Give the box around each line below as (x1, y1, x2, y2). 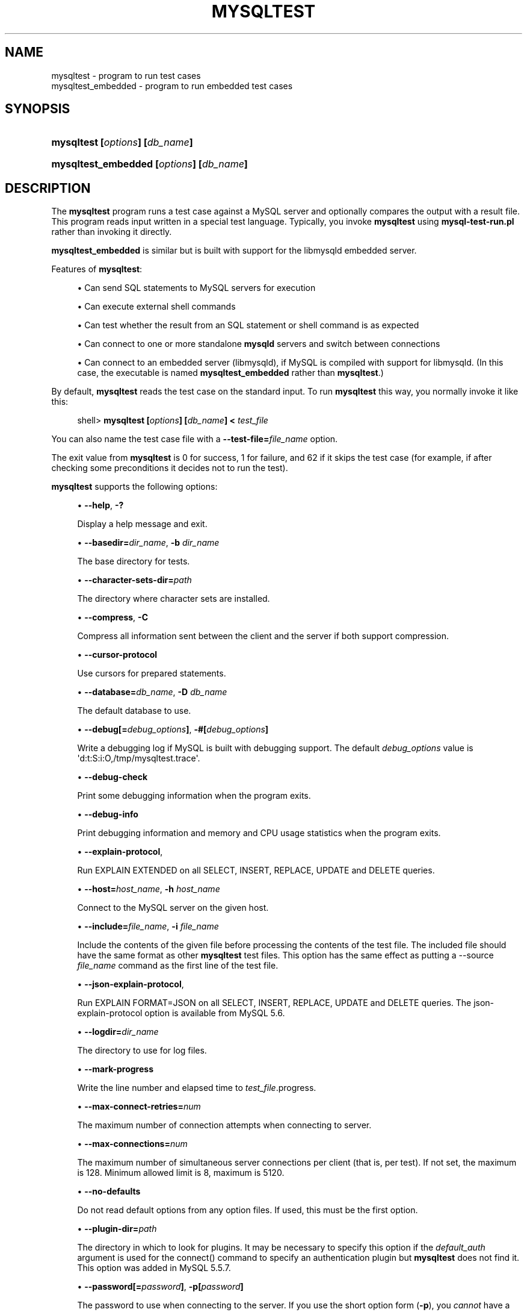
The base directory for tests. (77, 556, 190, 567)
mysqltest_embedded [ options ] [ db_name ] (51, 158, 248, 170)
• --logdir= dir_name (77, 1026, 159, 1037)
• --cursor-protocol (77, 649, 158, 660)
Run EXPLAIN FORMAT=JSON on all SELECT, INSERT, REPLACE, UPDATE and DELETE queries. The (77, 998, 472, 1008)
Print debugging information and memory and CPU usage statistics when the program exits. (77, 828, 441, 839)
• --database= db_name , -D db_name (77, 687, 227, 698)
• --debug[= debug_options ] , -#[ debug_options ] (77, 724, 269, 735)
